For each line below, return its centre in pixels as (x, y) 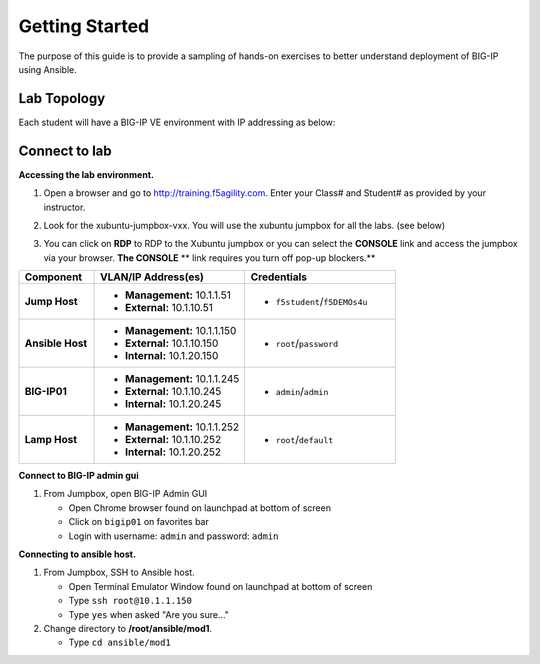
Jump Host (51, 302)
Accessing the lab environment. (86, 174)
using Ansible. (47, 69)
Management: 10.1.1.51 (178, 295)
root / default (304, 440)
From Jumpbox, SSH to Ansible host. (119, 572)
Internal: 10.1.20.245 (173, 404)
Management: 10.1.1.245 (182, 379)
